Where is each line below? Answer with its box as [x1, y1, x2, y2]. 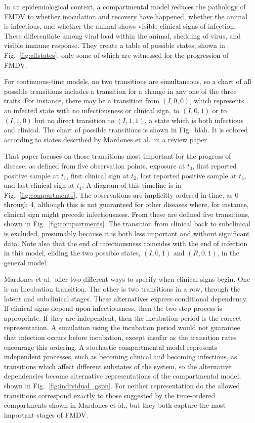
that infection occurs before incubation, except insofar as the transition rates [4, 332, 237, 342]
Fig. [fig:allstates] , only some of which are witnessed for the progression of [4, 49, 229, 60]
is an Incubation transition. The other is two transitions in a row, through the [4, 284, 241, 294]
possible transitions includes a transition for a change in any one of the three [4, 85, 237, 96]
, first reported [192, 160, 237, 170]
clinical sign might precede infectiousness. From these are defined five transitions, [4, 209, 250, 219]
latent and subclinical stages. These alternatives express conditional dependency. [4, 293, 248, 303]
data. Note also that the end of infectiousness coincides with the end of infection [4, 238, 248, 248]
